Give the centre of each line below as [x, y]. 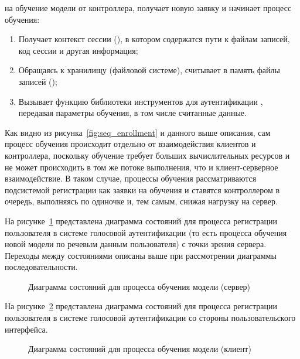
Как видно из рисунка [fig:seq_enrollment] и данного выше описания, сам [138, 132]
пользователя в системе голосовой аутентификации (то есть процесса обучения [146, 232]
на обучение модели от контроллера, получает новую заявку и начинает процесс [148, 8]
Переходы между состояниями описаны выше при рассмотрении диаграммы [141, 255]
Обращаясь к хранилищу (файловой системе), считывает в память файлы [149, 70]
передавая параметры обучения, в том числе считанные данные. [132, 113]
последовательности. [41, 267]
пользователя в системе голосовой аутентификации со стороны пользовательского [150, 318]
